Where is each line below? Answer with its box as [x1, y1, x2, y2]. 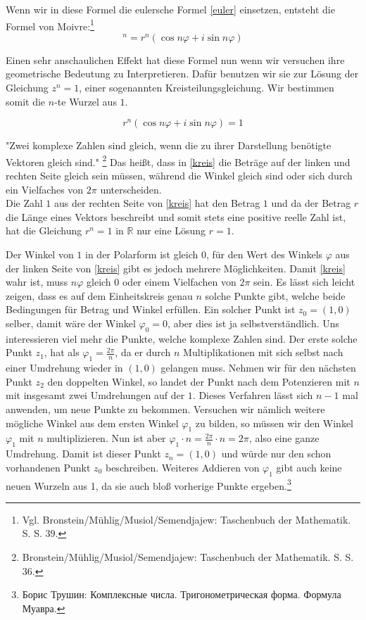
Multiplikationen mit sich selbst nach [183, 345, 343, 360]
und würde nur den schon [221, 446, 332, 461]
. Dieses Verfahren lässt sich [192, 388, 313, 403]
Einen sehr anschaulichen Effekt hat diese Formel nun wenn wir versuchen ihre [6, 52, 345, 67]
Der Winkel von [6, 247, 74, 262]
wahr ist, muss [6, 274, 68, 289]
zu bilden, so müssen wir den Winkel [195, 415, 354, 430]
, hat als [44, 345, 80, 360]
